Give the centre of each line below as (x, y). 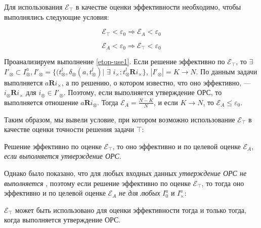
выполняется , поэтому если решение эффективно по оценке (97, 183)
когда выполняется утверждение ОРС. (62, 220)
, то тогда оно (223, 183)
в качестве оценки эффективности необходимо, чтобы (158, 7)
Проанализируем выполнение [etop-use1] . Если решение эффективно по (115, 61)
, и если (166, 102)
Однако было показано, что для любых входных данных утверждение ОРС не (125, 173)
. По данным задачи (227, 71)
